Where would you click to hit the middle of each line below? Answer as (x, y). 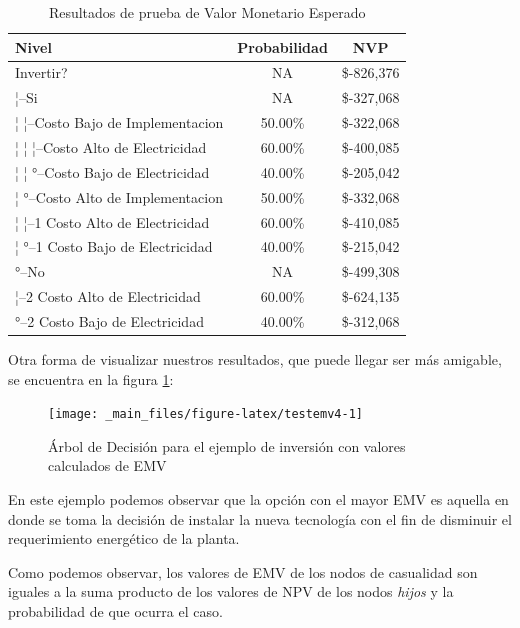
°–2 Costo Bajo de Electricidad (109, 320)
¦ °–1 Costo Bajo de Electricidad (114, 246)
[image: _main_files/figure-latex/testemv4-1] (205, 414)
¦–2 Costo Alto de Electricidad (108, 296)
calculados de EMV (107, 465)
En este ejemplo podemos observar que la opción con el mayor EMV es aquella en (258, 499)
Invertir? (41, 72)
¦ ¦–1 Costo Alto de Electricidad (112, 221)
